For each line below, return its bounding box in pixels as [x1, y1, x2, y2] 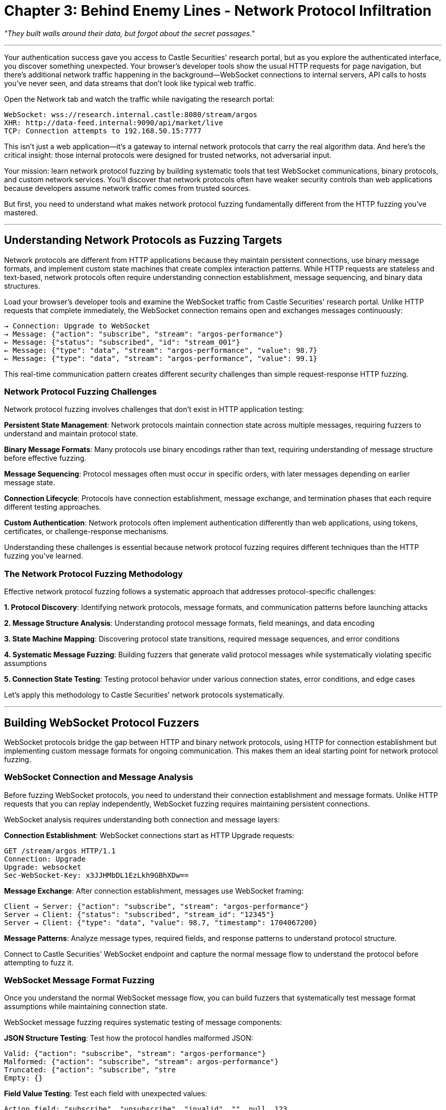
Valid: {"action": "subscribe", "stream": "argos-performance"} [4, 1049, 266, 1058]
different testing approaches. [4, 503, 101, 512]
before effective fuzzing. [4, 454, 87, 463]
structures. [4, 281, 40, 290]
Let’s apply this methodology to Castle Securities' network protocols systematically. [4, 690, 285, 700]
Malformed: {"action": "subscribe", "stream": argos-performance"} [4, 1058, 279, 1066]
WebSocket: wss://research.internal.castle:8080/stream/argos [4, 110, 258, 119]
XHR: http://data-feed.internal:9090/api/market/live [4, 118, 223, 127]
